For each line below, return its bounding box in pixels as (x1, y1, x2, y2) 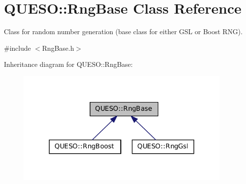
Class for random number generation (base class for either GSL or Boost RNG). (4, 26, 243, 37)
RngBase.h (42, 42, 74, 53)
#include (4, 42, 31, 53)
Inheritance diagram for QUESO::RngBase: (4, 59, 133, 69)
